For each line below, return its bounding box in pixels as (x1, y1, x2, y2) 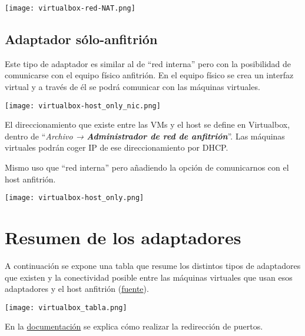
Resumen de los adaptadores (5, 225, 241, 249)
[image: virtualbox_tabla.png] (5, 303, 127, 312)
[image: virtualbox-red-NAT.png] (5, 4, 135, 12)
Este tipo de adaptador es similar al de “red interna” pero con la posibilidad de (5, 57, 291, 69)
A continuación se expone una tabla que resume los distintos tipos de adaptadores (5, 260, 301, 272)
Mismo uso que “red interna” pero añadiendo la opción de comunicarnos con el (5, 161, 289, 174)
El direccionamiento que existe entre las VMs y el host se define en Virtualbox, (5, 118, 290, 131)
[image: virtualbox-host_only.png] (5, 194, 144, 202)
